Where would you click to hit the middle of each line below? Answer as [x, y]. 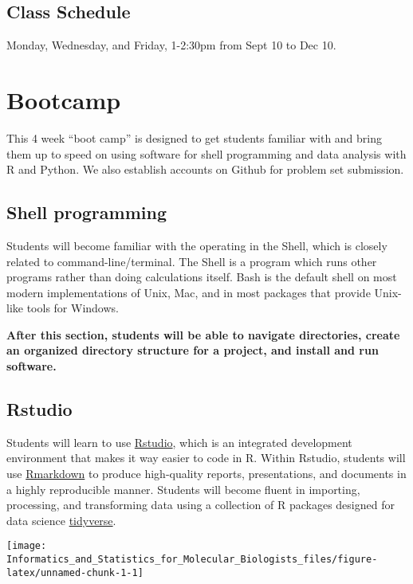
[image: [27, 546]
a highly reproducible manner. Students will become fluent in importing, [183, 489]
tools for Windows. [73, 308]
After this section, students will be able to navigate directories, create [203, 334]
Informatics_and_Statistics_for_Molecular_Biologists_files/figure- [192, 560]
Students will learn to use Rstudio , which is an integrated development [179, 442]
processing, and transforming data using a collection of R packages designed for [201, 505]
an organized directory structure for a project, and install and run [193, 350]
